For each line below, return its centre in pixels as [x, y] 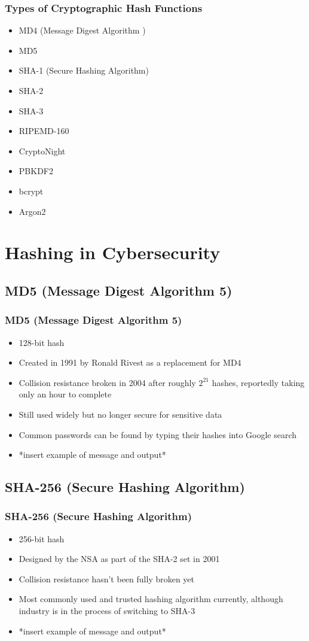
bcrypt [31, 191]
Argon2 [32, 211]
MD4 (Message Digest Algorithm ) [82, 30]
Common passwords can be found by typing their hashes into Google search [158, 434]
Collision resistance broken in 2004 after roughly [107, 382]
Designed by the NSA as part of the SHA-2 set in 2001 [119, 559]
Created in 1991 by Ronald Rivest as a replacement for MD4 [130, 362]
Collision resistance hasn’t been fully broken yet [107, 578]
